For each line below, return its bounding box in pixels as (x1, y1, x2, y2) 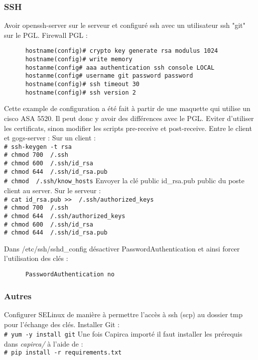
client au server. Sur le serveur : (4, 185, 101, 195)
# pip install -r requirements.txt (4, 349, 122, 357)
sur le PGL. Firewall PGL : (4, 29, 88, 40)
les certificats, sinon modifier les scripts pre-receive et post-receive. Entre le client (4, 122, 252, 133)
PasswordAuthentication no (25, 271, 115, 278)
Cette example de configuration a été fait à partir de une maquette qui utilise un (4, 103, 251, 114)
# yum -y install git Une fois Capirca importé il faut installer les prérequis (4, 329, 243, 339)
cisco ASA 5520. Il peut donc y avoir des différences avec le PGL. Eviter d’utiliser (4, 113, 254, 123)
